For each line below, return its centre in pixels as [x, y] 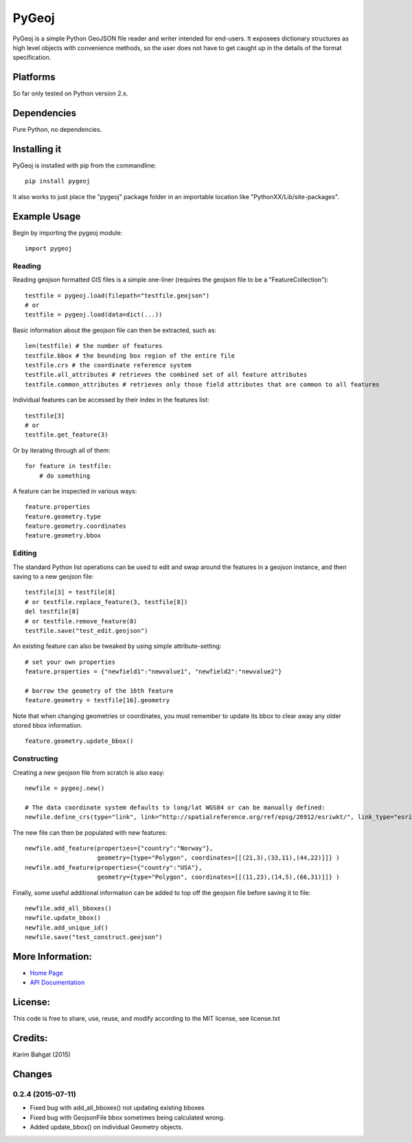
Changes [33, 1074]
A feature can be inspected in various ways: [75, 491]
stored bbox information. [47, 726]
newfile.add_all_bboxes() [69, 908]
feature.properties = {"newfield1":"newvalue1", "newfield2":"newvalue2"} [153, 672]
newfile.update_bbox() [63, 918]
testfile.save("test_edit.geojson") [87, 631]
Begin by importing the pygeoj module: [68, 233]
